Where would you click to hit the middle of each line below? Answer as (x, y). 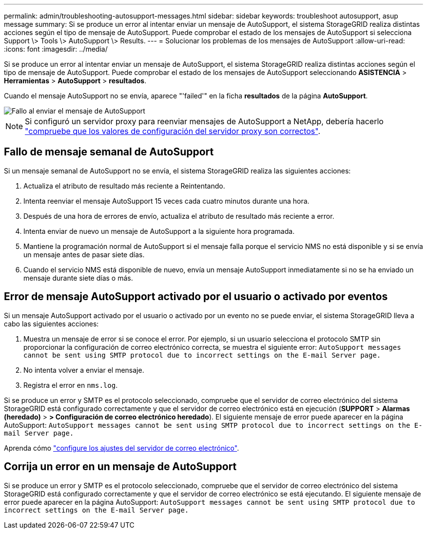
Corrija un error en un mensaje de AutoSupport (120, 467)
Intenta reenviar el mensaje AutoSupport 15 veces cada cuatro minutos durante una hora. (166, 201)
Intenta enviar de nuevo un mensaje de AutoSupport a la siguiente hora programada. (159, 231)
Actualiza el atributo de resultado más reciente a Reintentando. (124, 186)
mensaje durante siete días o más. (78, 278)
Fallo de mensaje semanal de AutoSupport (109, 152)
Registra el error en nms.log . (71, 385)
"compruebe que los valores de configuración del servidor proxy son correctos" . (173, 131)
